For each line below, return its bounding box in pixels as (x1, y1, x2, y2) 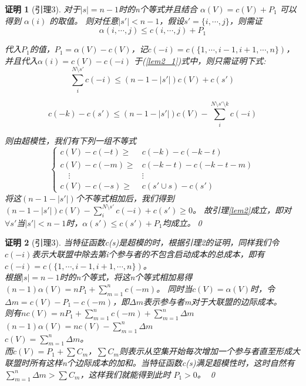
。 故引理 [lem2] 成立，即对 (192, 203, 292, 216)
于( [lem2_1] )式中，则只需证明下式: (134, 54, 266, 66)
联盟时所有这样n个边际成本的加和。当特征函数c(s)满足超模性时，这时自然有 (5, 357, 295, 369)
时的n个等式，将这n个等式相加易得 (59, 271, 193, 283)
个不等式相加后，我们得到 (75, 192, 174, 204)
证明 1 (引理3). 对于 (5, 3, 80, 15)
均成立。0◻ (162, 216, 204, 229)
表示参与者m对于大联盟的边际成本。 (143, 295, 282, 307)
